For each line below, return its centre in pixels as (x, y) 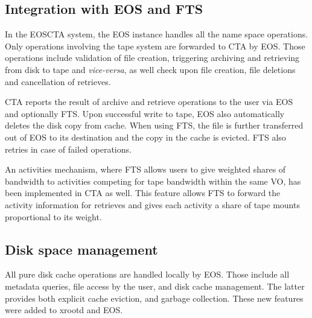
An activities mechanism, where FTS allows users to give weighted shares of (145, 169)
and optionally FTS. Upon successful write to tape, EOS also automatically (145, 113)
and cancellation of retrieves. (58, 81)
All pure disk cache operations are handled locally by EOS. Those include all (147, 274)
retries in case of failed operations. (68, 149)
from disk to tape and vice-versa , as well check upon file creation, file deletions (150, 69)
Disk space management (81, 249)
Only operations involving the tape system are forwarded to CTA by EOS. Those (155, 46)
